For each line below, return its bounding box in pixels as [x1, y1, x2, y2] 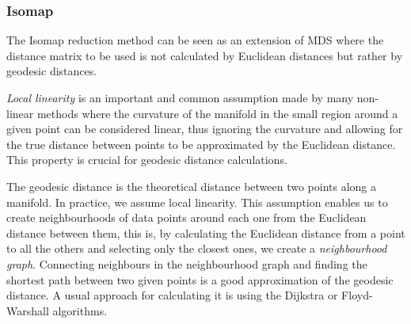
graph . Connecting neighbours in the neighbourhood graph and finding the [6, 255, 367, 272]
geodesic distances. [6, 63, 97, 79]
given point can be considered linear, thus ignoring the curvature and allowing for [6, 120, 403, 137]
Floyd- [341, 287, 373, 303]
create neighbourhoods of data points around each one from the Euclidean [6, 209, 367, 226]
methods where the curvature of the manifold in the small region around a [36, 105, 398, 121]
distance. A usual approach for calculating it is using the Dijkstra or [6, 287, 338, 303]
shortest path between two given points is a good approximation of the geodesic [6, 271, 394, 288]
